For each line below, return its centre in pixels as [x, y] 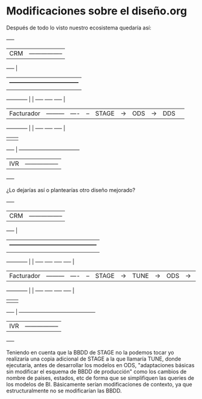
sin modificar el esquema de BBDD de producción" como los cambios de [96, 371]
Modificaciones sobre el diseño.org [97, 11]
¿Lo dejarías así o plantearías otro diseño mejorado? [71, 190]
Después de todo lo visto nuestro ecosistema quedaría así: [79, 28]
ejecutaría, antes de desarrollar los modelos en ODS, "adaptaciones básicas [100, 365]
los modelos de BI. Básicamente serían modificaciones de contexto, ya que [99, 384]
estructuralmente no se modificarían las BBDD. [64, 391]
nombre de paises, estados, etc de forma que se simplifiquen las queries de [100, 378]
